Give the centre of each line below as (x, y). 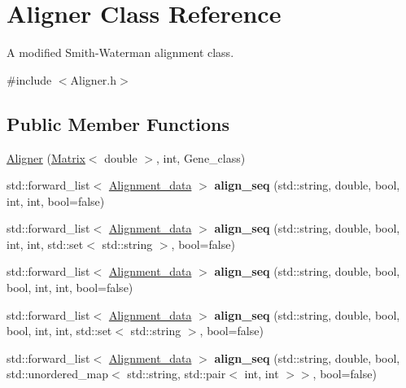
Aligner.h (94, 79)
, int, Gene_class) (201, 157)
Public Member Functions (118, 123)
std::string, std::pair (177, 374)
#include (29, 79)
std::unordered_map (58, 374)
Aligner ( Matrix (46, 157)
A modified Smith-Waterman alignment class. (120, 52)
